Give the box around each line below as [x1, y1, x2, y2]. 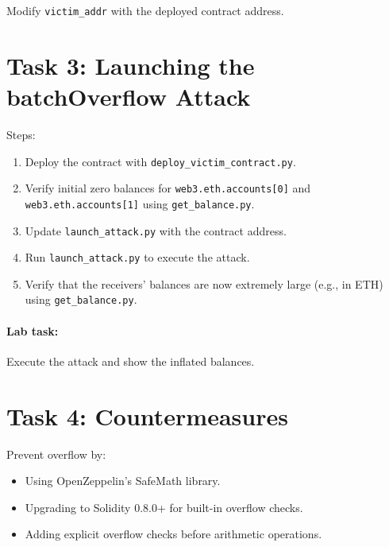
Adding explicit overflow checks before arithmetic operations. [25, 526, 322, 542]
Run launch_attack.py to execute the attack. [25, 249, 250, 266]
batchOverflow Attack [6, 80, 251, 113]
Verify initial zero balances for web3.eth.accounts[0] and [25, 180, 311, 196]
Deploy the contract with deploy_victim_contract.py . [25, 153, 296, 169]
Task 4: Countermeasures [6, 399, 288, 432]
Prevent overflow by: [6, 445, 106, 462]
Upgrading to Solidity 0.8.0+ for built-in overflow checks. [25, 499, 303, 515]
